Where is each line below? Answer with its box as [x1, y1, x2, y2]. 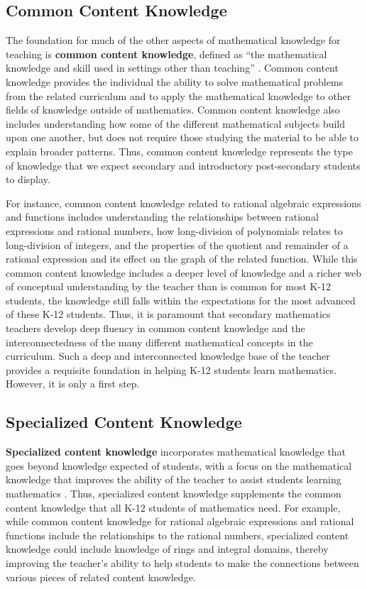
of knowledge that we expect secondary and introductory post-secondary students [6, 158, 361, 172]
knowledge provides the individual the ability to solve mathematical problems [6, 74, 344, 89]
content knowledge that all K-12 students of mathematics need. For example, [6, 500, 341, 514]
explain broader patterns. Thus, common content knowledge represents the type [6, 143, 353, 158]
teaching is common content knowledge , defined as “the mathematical [6, 46, 327, 61]
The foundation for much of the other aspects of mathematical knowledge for [6, 33, 341, 48]
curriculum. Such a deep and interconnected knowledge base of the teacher [6, 348, 330, 363]
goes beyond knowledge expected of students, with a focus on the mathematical [6, 458, 352, 473]
